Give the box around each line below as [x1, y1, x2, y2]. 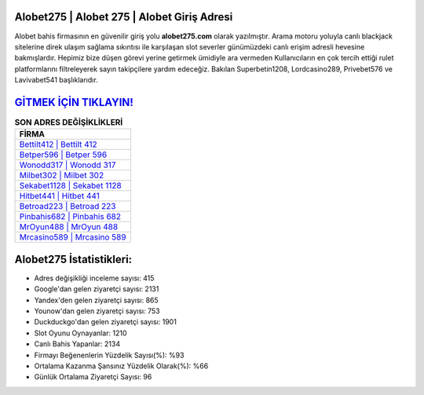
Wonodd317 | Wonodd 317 [19, 159, 116, 170]
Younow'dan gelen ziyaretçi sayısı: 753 [34, 306, 160, 316]
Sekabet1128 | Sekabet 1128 [19, 181, 122, 192]
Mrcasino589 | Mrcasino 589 [19, 232, 126, 243]
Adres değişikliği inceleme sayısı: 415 [34, 273, 155, 283]
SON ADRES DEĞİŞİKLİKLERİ [14, 117, 123, 128]
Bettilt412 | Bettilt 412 [19, 139, 97, 150]
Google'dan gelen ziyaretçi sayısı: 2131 [34, 284, 159, 294]
